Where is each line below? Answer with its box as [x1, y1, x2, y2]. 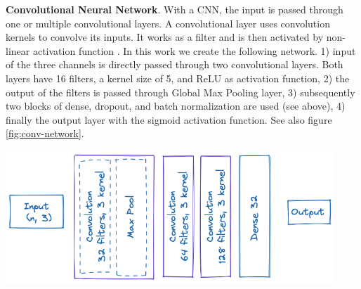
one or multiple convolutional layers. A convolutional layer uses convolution [6, 15, 330, 30]
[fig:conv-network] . [6, 126, 84, 141]
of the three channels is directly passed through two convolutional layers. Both [6, 57, 343, 72]
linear [6, 43, 30, 58]
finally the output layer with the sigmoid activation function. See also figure [6, 112, 332, 127]
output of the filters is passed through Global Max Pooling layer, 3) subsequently [6, 84, 355, 99]
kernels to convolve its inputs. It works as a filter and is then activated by [6, 30, 324, 44]
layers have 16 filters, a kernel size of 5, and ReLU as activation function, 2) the [6, 70, 350, 85]
